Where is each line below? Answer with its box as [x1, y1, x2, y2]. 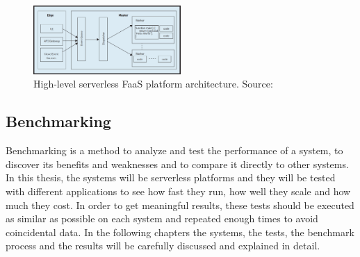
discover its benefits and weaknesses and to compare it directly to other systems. [6, 156, 349, 171]
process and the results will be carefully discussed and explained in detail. [6, 238, 320, 253]
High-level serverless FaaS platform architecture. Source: [33, 76, 273, 91]
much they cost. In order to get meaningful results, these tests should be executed [6, 197, 354, 212]
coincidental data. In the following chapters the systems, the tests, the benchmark [6, 224, 354, 239]
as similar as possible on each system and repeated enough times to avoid [6, 211, 318, 226]
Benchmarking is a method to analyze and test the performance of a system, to [6, 143, 343, 158]
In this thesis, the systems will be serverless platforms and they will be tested [6, 170, 336, 185]
